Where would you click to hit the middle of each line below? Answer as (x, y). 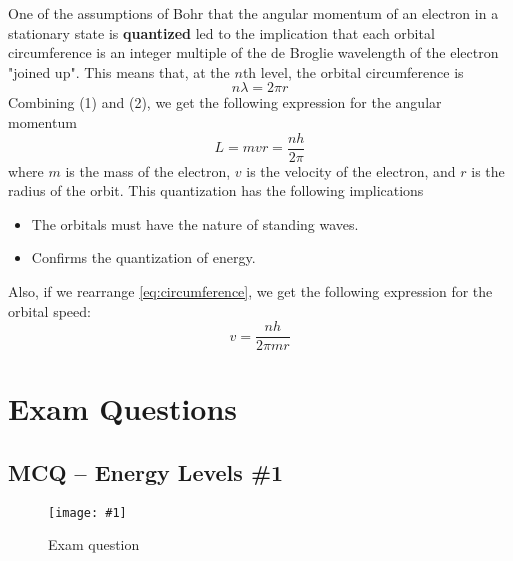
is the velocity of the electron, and (351, 170)
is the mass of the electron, (148, 170)
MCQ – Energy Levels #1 (146, 472)
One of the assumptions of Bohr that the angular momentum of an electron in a (253, 13)
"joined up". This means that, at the (119, 71)
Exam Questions (123, 408)
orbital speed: (49, 310)
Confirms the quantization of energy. (143, 257)
